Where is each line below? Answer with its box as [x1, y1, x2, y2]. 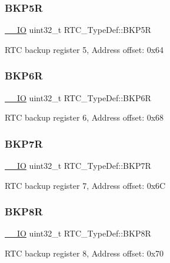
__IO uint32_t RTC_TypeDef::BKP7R [5, 159, 151, 172]
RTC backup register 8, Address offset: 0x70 [5, 247, 164, 259]
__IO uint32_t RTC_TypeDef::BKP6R [5, 91, 151, 104]
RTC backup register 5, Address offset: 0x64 [5, 43, 164, 55]
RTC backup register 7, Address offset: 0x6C [5, 179, 166, 191]
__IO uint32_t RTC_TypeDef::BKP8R [5, 227, 151, 239]
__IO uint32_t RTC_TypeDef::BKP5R [5, 24, 151, 36]
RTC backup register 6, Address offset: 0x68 [5, 111, 164, 124]
